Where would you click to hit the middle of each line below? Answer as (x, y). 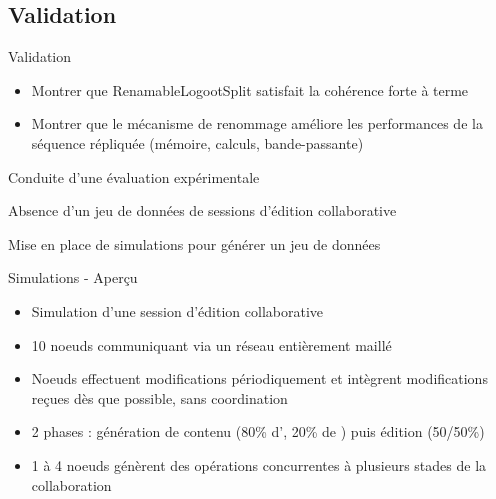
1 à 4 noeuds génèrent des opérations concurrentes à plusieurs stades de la (259, 464)
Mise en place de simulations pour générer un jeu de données (194, 243)
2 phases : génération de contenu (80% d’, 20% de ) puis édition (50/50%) (258, 431)
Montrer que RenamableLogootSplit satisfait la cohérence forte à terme (250, 89)
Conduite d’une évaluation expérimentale (134, 176)
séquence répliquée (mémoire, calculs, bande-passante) (197, 142)
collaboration (71, 484)
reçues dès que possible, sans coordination (159, 397)
